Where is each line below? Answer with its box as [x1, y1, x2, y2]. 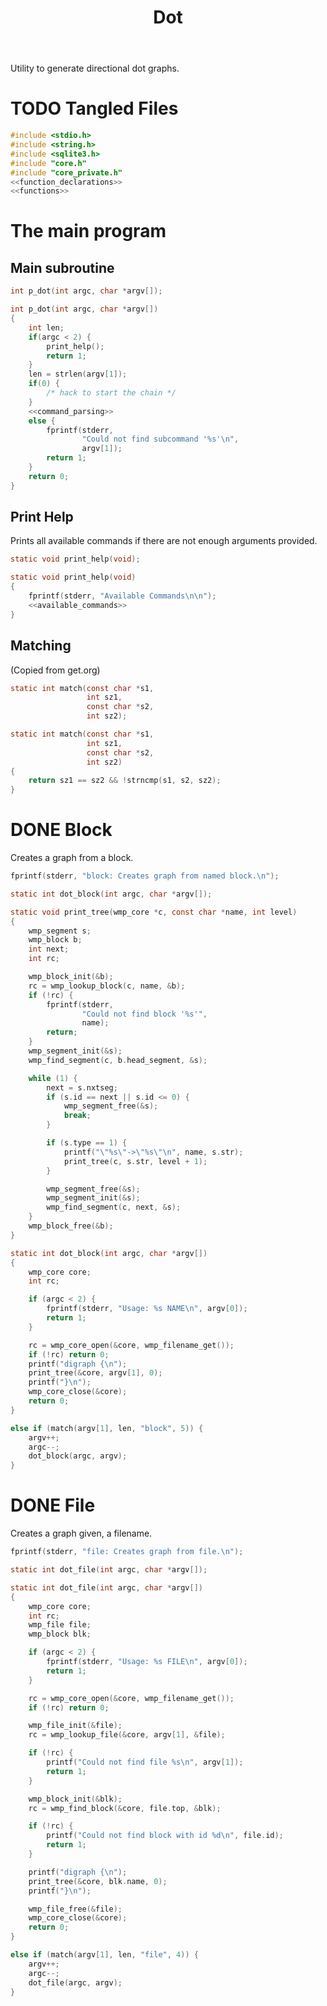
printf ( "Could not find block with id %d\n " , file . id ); [46, 1831, 284, 1841]
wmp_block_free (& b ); [28, 1221, 114, 1231]
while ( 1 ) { [28, 1073, 78, 1083]
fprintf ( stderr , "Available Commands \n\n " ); [28, 591, 217, 601]
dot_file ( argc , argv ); [28, 1977, 123, 1988]
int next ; [28, 944, 70, 955]
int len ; [28, 322, 65, 333]
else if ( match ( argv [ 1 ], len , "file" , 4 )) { [10, 1950, 199, 1960]
